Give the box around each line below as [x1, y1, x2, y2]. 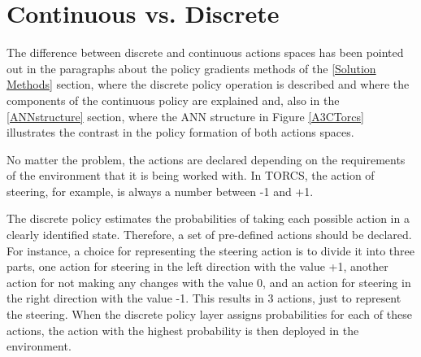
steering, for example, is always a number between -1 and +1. [7, 182, 314, 199]
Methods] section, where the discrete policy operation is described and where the [7, 76, 410, 93]
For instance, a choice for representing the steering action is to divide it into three [7, 242, 414, 259]
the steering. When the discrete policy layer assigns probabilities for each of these [7, 306, 412, 323]
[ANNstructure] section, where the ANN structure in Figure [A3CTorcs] [7, 107, 364, 124]
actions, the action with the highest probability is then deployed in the [7, 321, 359, 338]
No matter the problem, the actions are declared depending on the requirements [7, 150, 406, 168]
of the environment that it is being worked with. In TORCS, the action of [7, 167, 375, 184]
